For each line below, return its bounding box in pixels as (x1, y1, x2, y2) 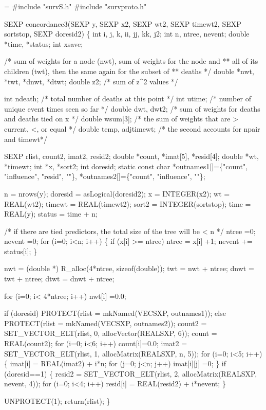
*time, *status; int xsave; (4, 38, 83, 49)
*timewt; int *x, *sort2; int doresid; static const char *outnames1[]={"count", (4, 161, 248, 171)
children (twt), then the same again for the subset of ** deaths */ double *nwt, (4, 65, 254, 76)
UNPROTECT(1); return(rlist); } (4, 396, 110, 406)
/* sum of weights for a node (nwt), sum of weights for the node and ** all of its (4, 56, 258, 66)
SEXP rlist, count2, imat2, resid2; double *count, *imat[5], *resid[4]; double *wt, (4, 151, 259, 162)
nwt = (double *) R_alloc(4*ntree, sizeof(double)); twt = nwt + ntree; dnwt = (4, 263, 254, 274)
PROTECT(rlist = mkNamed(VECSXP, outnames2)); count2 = (4, 317, 207, 328)
